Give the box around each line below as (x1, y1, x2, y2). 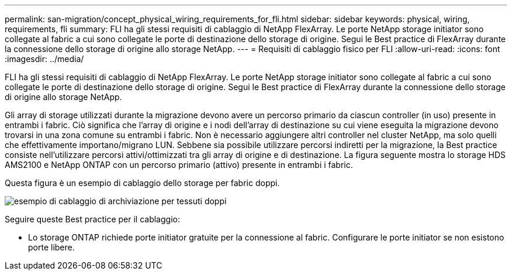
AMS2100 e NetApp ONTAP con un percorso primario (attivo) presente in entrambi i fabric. (5, 160, 353, 170)
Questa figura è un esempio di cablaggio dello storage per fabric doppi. (5, 178, 280, 188)
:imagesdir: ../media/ (5, 54, 84, 64)
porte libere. (28, 242, 75, 252)
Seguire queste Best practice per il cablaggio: (5, 214, 180, 224)
